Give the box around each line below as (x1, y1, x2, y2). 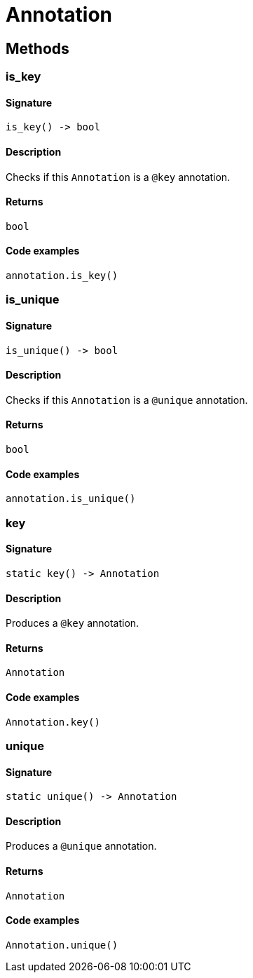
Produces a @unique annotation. (6, 840, 157, 853)
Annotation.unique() (6, 939, 118, 951)
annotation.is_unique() (6, 493, 136, 505)
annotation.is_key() (6, 270, 118, 282)
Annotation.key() (6, 716, 100, 728)
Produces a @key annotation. (6, 617, 139, 630)
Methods (6, 39, 69, 57)
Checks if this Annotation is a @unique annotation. (6, 393, 248, 406)
